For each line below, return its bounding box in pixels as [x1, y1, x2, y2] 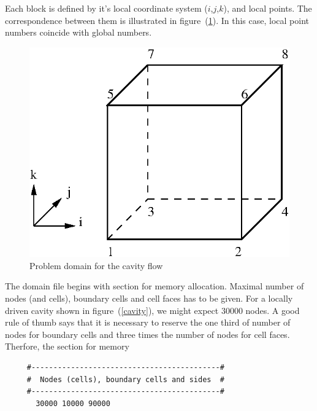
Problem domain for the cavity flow [29, 259, 163, 272]
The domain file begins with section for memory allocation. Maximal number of [5, 280, 304, 292]
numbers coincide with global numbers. [5, 26, 152, 39]
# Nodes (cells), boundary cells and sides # [26, 375, 224, 384]
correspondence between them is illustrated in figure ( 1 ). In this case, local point [5, 14, 309, 26]
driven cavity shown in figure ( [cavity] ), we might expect [5, 303, 219, 316]
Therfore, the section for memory [5, 340, 129, 353]
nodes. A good [245, 303, 300, 316]
